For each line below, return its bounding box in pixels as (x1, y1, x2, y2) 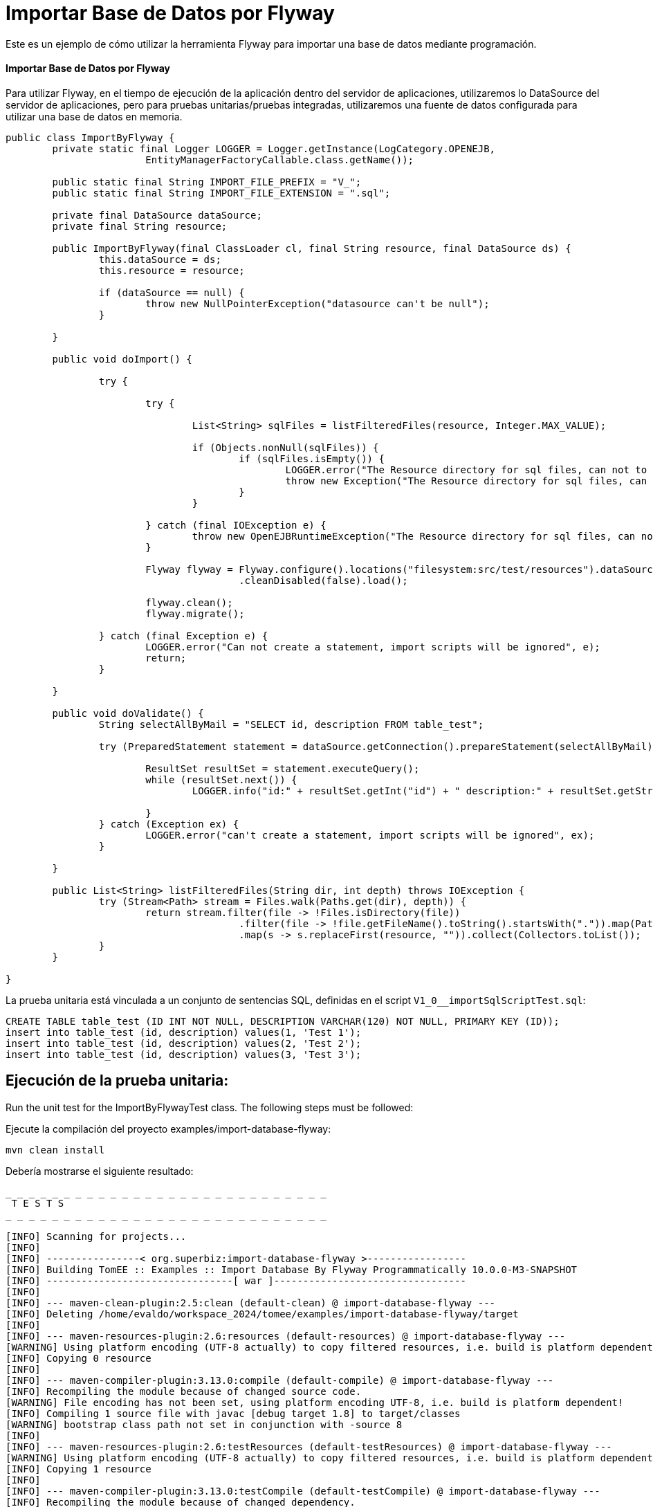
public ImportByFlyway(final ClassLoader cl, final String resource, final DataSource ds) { (52, 242, 571, 254)
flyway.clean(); (145, 596, 233, 608)
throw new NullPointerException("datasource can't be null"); (145, 298, 490, 309)
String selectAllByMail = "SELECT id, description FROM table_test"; (98, 718, 484, 730)
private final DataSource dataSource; (52, 209, 262, 221)
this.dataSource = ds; (98, 253, 221, 265)
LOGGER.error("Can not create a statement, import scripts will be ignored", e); (145, 641, 600, 652)
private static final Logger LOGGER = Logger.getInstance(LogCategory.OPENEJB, (52, 143, 496, 154)
